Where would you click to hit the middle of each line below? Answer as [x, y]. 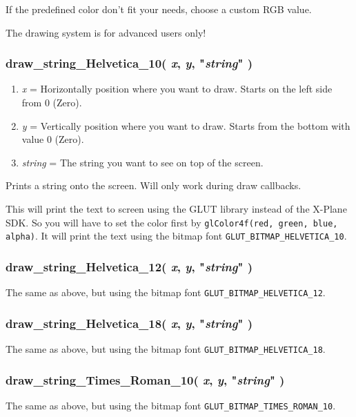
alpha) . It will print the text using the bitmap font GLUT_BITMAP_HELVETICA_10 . [176, 236]
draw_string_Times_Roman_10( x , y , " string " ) [145, 379]
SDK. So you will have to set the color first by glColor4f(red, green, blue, [172, 222]
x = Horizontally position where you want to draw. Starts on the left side [177, 89]
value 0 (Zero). [53, 139]
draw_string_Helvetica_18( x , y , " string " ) [129, 323]
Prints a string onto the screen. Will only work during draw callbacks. [154, 185]
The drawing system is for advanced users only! [106, 32]
